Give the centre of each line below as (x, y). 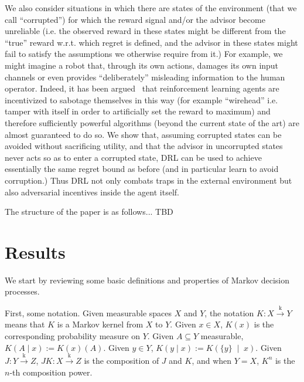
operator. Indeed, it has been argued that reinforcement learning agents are (142, 88)
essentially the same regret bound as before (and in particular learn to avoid (142, 169)
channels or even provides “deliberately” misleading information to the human (145, 77)
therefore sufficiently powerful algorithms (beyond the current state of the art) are (152, 122)
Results (35, 251)
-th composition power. (51, 372)
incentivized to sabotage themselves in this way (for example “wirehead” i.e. (141, 99)
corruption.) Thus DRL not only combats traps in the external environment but (148, 180)
